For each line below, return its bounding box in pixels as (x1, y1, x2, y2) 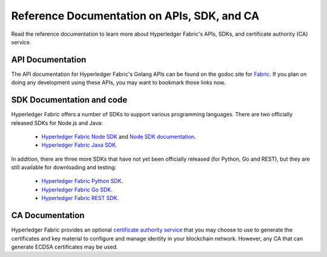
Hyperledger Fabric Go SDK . (41, 185, 113, 193)
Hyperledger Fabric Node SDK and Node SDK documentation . (41, 133, 196, 140)
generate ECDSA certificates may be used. (11, 243, 118, 250)
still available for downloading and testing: (11, 164, 116, 171)
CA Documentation (11, 210, 85, 221)
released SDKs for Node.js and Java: (11, 119, 103, 127)
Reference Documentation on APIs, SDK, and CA (11, 9, 260, 22)
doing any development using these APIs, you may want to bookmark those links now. (11, 79, 226, 86)
